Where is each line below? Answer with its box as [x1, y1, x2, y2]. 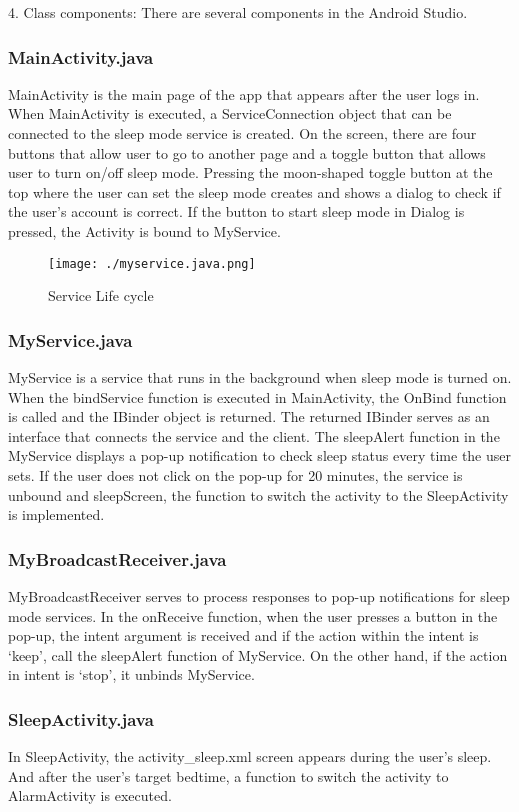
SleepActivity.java [8, 706, 154, 731]
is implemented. [8, 504, 105, 525]
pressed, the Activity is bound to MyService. [8, 220, 281, 241]
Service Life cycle [48, 285, 154, 306]
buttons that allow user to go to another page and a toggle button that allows [8, 142, 486, 163]
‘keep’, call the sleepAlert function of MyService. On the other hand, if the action [8, 644, 508, 665]
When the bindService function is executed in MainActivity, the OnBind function [8, 386, 507, 407]
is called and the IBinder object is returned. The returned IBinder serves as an [8, 406, 490, 427]
